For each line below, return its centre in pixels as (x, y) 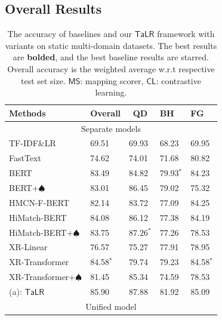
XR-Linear (28, 247)
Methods (27, 113)
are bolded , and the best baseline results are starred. (111, 57)
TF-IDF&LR (33, 143)
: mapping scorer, (112, 80)
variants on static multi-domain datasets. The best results (111, 45)
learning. (111, 92)
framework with (186, 34)
